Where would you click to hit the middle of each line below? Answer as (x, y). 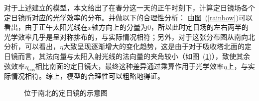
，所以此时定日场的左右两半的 (200, 27)
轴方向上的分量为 (120, 27)
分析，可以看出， (32, 46)
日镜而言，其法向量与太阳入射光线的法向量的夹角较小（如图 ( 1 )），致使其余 (127, 56)
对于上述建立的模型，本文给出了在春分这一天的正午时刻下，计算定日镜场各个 (129, 7)
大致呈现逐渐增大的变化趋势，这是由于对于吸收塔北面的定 (157, 46)
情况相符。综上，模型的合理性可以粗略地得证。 (87, 76)
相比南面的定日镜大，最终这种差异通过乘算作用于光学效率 (129, 66)
